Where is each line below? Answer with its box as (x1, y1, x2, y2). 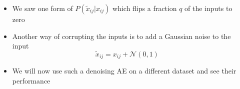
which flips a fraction (112, 3, 177, 13)
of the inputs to (184, 3, 232, 13)
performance (12, 75, 50, 86)
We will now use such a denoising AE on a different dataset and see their (12, 65, 236, 76)
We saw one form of (12, 3, 73, 13)
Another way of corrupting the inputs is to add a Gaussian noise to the (12, 30, 231, 41)
